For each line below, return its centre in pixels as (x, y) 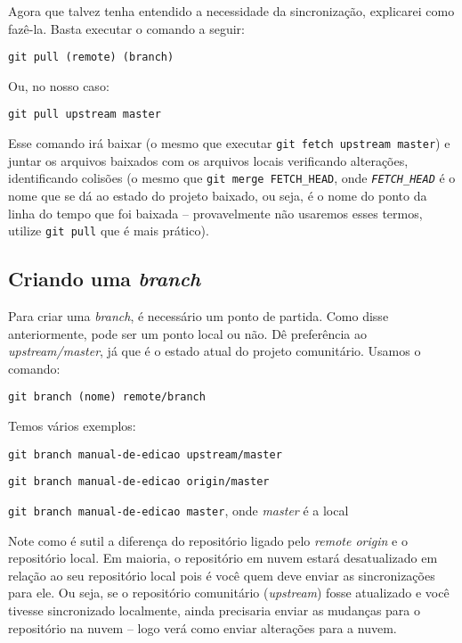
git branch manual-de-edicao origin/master (139, 482)
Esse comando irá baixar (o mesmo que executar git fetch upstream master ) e (229, 143)
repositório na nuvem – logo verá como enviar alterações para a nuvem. (203, 627)
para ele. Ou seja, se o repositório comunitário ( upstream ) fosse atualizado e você (229, 593)
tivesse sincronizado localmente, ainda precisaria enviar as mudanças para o (215, 610)
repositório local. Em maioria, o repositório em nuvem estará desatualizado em (223, 558)
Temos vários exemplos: (72, 426)
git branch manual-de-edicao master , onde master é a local (178, 510)
